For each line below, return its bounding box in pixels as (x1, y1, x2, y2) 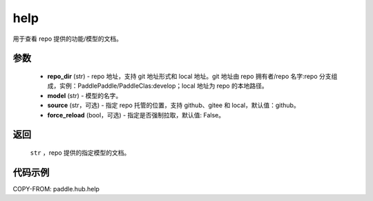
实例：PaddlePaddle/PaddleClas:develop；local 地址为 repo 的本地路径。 (59, 82, 269, 90)
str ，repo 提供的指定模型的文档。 (30, 149, 131, 157)
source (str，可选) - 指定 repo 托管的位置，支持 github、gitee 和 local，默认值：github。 (47, 101, 300, 110)
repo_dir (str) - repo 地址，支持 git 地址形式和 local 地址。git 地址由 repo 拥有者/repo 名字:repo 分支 (47, 72, 332, 80)
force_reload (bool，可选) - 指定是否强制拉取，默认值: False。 (47, 111, 225, 119)
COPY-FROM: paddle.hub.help (12, 184, 100, 193)
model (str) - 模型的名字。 (47, 91, 122, 99)
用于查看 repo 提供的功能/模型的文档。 (12, 35, 123, 43)
